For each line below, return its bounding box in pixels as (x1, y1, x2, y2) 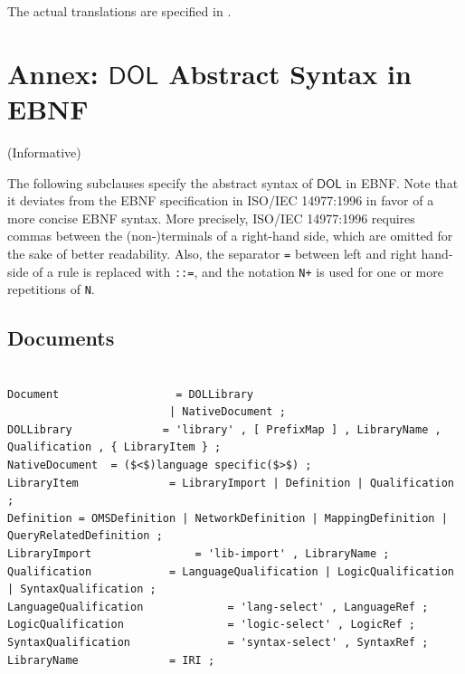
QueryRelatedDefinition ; (7, 529, 163, 543)
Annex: (7, 54, 99, 91)
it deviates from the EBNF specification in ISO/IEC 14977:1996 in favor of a (7, 191, 434, 210)
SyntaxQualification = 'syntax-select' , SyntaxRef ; (7, 635, 429, 649)
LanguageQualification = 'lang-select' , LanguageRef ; (7, 600, 429, 613)
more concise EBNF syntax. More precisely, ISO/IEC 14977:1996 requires (7, 208, 415, 227)
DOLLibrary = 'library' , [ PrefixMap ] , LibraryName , (7, 422, 441, 436)
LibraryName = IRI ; (7, 653, 215, 667)
